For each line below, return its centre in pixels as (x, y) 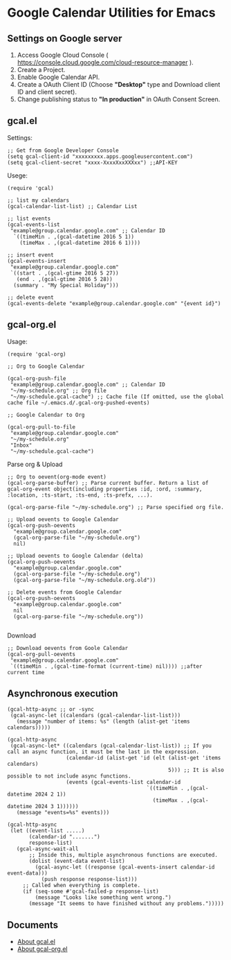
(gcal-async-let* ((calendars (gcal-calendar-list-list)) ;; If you (111, 746)
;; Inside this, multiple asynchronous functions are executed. (123, 855)
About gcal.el (36, 942)
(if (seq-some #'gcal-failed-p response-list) (91, 892)
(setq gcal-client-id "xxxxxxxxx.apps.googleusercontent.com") (100, 156)
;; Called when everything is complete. (81, 886)
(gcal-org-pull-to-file (41, 427)
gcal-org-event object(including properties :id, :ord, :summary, (105, 489)
